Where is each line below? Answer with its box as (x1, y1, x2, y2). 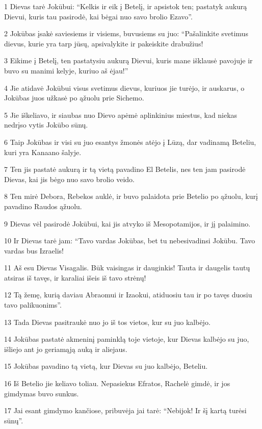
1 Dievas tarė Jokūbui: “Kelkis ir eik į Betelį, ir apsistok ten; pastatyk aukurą (4, 1, 247, 11)
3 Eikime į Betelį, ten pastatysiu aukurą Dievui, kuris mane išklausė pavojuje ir (4, 55, 253, 66)
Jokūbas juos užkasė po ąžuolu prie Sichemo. (4, 92, 144, 103)
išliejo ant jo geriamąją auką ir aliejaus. (4, 343, 127, 354)
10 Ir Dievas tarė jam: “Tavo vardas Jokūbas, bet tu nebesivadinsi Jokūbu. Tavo (4, 235, 255, 246)
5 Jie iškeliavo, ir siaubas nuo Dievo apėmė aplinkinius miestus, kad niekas (4, 109, 238, 120)
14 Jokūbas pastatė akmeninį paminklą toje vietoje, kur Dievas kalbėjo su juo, (4, 334, 249, 344)
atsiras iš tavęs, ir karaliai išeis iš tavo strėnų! (4, 272, 146, 283)
